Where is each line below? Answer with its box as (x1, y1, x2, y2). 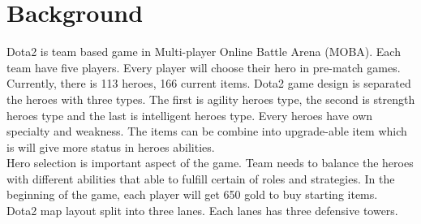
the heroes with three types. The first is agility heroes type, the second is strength (6, 90, 415, 107)
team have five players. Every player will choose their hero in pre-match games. (6, 58, 401, 75)
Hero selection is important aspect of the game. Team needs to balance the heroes (6, 154, 414, 171)
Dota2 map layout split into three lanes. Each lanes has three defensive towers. (6, 202, 398, 219)
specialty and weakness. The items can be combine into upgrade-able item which (6, 123, 407, 140)
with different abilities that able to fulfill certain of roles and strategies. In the (6, 170, 395, 187)
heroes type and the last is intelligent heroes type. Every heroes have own (6, 106, 373, 123)
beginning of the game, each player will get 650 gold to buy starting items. (6, 186, 378, 203)
